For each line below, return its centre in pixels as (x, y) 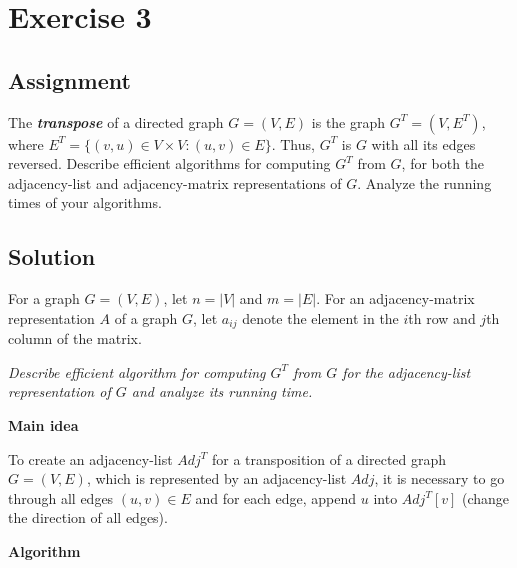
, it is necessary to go (439, 478)
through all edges (61, 497)
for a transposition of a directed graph (329, 458)
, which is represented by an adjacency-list (216, 478)
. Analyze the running (424, 182)
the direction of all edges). (88, 517)
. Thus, (293, 143)
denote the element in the (320, 317)
